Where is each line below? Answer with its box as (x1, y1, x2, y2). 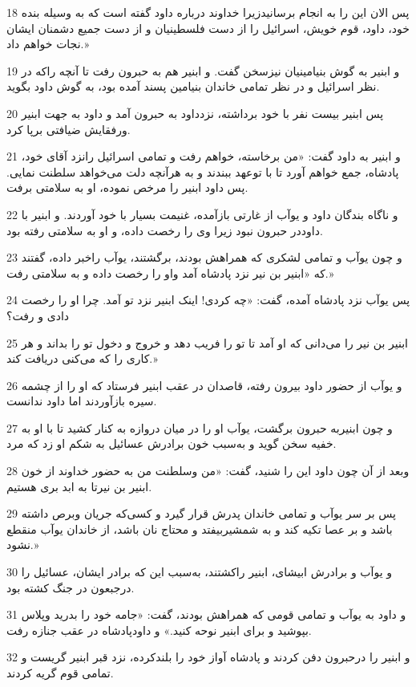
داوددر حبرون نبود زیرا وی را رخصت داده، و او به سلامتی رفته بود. (6, 222, 323, 238)
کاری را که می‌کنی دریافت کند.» (6, 350, 158, 367)
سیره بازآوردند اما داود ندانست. (6, 392, 157, 409)
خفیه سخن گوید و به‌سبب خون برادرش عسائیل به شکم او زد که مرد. (6, 435, 337, 452)
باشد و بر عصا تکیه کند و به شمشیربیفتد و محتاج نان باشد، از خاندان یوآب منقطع (6, 520, 393, 537)
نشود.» (6, 536, 39, 553)
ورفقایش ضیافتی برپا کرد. (6, 120, 131, 137)
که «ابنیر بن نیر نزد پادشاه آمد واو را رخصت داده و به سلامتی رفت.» (6, 264, 334, 281)
